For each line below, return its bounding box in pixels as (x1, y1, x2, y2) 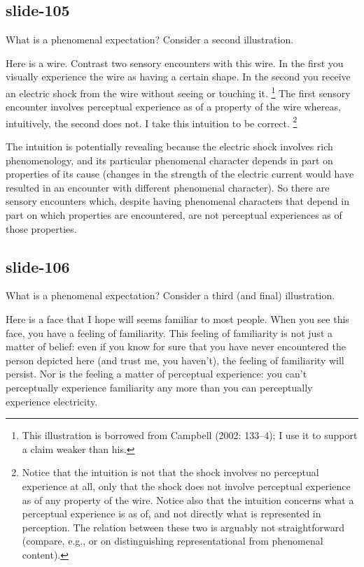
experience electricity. (6, 394, 98, 408)
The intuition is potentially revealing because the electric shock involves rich (6, 139, 333, 154)
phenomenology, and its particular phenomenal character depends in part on (6, 152, 333, 167)
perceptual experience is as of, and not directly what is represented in (22, 506, 321, 521)
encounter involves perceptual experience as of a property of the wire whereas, (6, 99, 341, 114)
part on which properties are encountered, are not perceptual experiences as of (6, 208, 342, 222)
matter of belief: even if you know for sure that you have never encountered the (6, 339, 346, 354)
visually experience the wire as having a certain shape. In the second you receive (6, 69, 351, 84)
